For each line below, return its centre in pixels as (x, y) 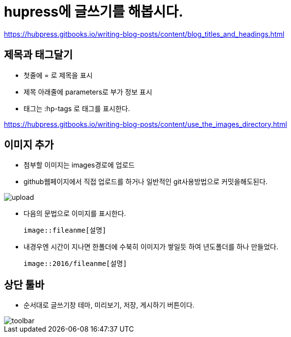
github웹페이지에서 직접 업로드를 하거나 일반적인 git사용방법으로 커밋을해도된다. (146, 182)
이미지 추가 (29, 145)
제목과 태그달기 (38, 55)
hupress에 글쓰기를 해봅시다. (94, 12)
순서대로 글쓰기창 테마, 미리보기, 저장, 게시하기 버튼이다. (109, 305)
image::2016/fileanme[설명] (75, 264)
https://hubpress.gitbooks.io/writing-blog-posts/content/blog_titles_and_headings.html (144, 34)
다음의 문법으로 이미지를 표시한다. (75, 214)
